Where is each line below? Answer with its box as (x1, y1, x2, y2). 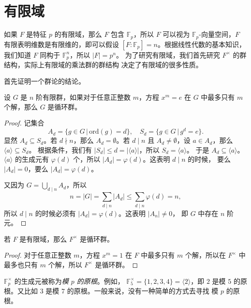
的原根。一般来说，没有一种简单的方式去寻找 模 (67, 286, 219, 295)
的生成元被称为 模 (14, 276, 69, 286)
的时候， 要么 (188, 154, 231, 164)
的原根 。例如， (76, 276, 124, 286)
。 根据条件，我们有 (29, 144, 92, 154)
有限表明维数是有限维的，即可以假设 (4, 39, 119, 49)
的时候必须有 (35, 208, 76, 218)
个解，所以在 (185, 250, 226, 260)
